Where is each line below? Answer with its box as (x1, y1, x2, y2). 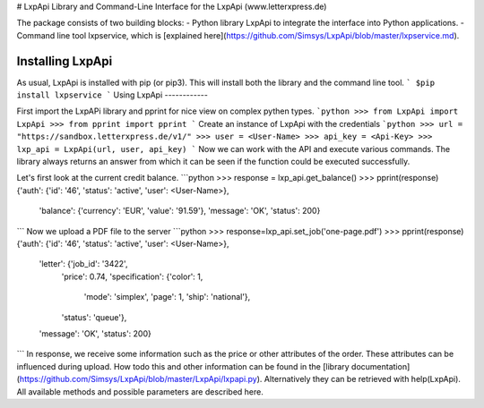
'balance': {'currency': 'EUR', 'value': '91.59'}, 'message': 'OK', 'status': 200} (39, 206, 321, 217)
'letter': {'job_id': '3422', (39, 259, 128, 269)
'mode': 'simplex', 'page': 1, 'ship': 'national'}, (83, 292, 251, 302)
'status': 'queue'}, (61, 311, 127, 322)
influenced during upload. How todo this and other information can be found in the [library (16, 361, 350, 371)
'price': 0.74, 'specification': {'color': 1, (61, 271, 203, 282)
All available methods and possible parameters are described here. (16, 386, 264, 397)
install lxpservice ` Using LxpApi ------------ (16, 89, 209, 100)
